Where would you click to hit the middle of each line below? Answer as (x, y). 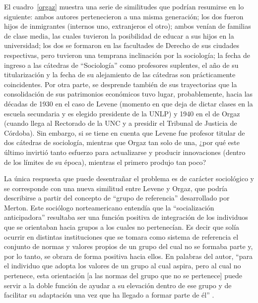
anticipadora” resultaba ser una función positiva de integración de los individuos (126, 217)
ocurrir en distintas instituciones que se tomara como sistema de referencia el (121, 236)
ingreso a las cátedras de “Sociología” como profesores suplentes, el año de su (121, 65)
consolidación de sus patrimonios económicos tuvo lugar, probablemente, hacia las (129, 94)
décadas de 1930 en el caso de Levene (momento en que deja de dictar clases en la (129, 103)
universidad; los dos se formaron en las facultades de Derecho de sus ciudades (122, 45)
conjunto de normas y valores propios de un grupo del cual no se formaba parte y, (129, 246)
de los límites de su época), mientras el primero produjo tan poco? (105, 162)
